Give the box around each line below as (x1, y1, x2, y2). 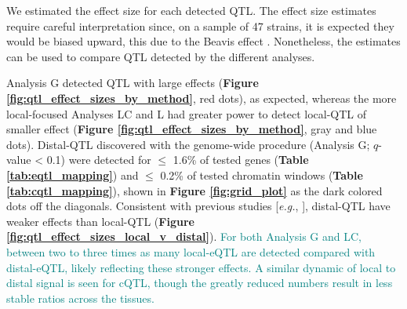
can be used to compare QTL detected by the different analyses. (6, 48, 315, 64)
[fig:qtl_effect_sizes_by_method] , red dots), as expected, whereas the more (6, 89, 397, 106)
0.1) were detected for (46, 151, 151, 168)
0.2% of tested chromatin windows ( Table (160, 166, 363, 183)
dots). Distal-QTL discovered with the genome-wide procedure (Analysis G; (6, 136, 370, 152)
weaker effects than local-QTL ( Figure (6, 213, 194, 229)
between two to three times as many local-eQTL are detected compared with (6, 243, 376, 260)
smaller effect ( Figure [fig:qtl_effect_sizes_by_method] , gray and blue (6, 121, 377, 137)
